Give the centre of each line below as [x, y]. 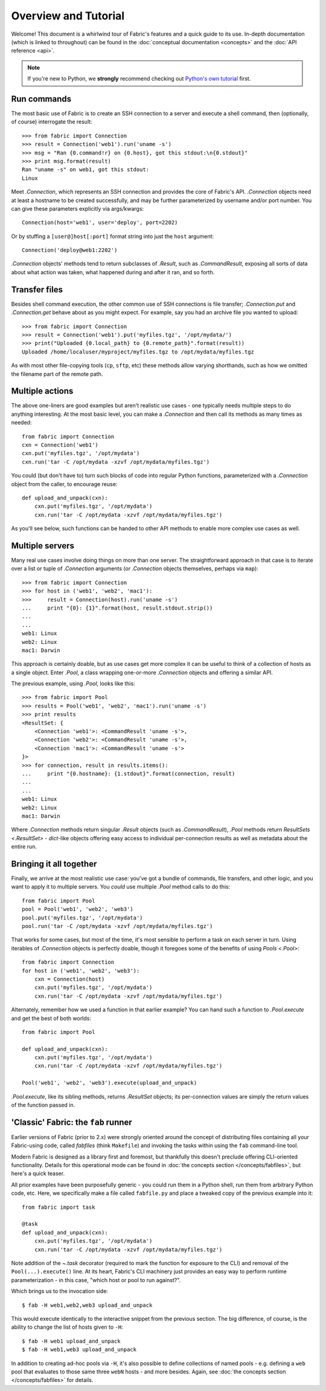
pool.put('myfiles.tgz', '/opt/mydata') [82, 918]
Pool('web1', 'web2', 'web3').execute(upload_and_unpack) [110, 1083]
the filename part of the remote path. [57, 374]
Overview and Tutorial [68, 16]
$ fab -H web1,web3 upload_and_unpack [79, 1350]
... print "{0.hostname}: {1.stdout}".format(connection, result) [129, 774]
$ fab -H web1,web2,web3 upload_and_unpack [87, 1305]
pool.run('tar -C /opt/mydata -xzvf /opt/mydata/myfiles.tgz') [117, 926]
